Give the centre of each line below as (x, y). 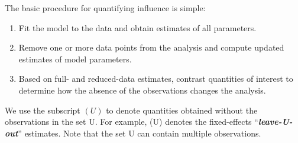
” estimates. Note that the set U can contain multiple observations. (140, 133)
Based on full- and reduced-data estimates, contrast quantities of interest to (156, 79)
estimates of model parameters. (75, 59)
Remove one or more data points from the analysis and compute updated (151, 47)
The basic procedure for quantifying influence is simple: (105, 8)
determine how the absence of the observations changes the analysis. (142, 90)
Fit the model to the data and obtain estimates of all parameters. (137, 27)
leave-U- (275, 122)
